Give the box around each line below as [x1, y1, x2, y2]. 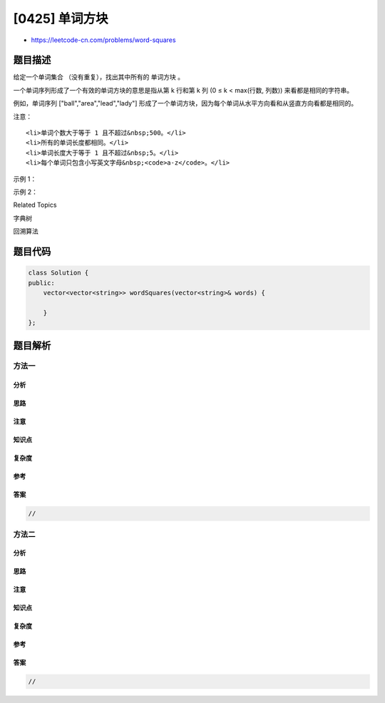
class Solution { [28, 269, 89, 277]
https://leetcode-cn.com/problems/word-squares [31, 36, 176, 44]
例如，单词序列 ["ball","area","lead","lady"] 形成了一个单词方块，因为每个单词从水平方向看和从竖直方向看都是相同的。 [13, 99, 358, 108]
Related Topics [13, 200, 57, 210]
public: [28, 279, 55, 287]
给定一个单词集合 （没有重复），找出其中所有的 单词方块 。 [13, 73, 185, 81]
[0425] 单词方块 [13, 11, 108, 26]
